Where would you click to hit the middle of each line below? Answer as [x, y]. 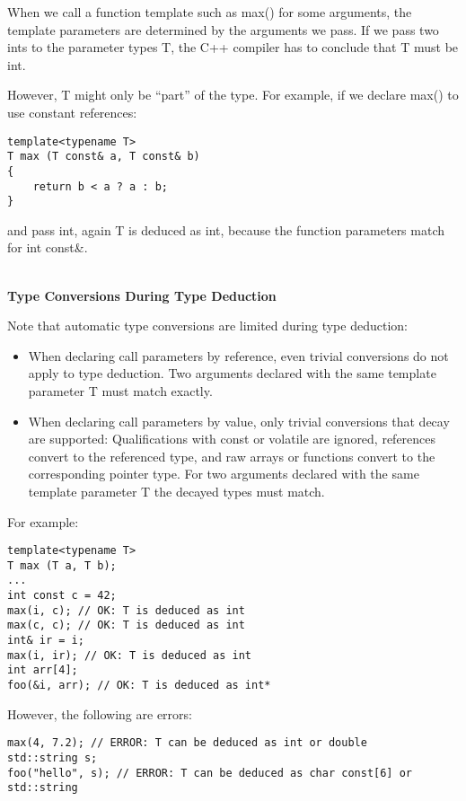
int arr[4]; [43, 670]
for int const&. [48, 247]
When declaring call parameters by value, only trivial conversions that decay [239, 421]
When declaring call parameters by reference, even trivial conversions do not [238, 355]
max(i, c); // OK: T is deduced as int [126, 610]
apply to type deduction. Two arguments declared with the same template [232, 373]
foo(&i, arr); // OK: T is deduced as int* [139, 686]
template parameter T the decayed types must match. [176, 491]
